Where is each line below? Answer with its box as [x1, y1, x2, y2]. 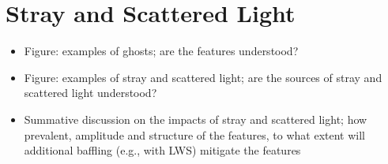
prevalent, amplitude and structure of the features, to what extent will [24, 126, 366, 143]
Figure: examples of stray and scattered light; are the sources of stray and [24, 69, 382, 85]
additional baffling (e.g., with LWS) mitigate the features [24, 142, 301, 158]
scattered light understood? [24, 84, 157, 101]
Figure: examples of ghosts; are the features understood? [24, 43, 299, 59]
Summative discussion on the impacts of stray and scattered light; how [24, 110, 367, 127]
